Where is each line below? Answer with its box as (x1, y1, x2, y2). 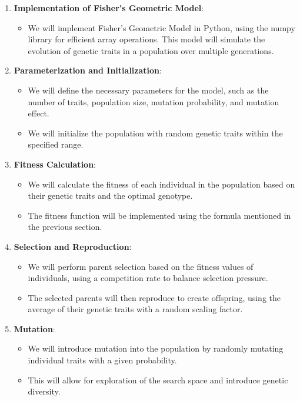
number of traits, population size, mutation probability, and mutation (28, 95, 279, 108)
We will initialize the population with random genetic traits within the (28, 126, 283, 139)
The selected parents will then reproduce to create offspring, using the (28, 291, 281, 303)
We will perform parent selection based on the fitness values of (28, 260, 254, 272)
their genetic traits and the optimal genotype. (28, 189, 193, 202)
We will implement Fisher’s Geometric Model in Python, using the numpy (28, 21, 295, 34)
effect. (28, 107, 49, 119)
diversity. (28, 385, 61, 397)
